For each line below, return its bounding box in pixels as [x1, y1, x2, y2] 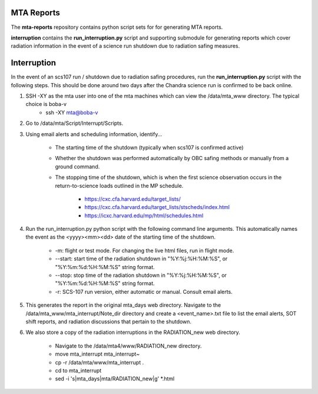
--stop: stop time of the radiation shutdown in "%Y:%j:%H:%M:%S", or [55, 272, 227, 279]
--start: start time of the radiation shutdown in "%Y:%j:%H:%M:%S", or [55, 255, 228, 262]
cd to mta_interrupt [55, 367, 102, 374]
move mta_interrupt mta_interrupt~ [55, 350, 140, 357]
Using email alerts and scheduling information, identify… [25, 130, 163, 138]
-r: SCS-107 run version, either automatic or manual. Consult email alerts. [55, 288, 233, 295]
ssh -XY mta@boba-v [45, 109, 98, 116]
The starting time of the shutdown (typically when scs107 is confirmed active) [55, 144, 244, 151]
